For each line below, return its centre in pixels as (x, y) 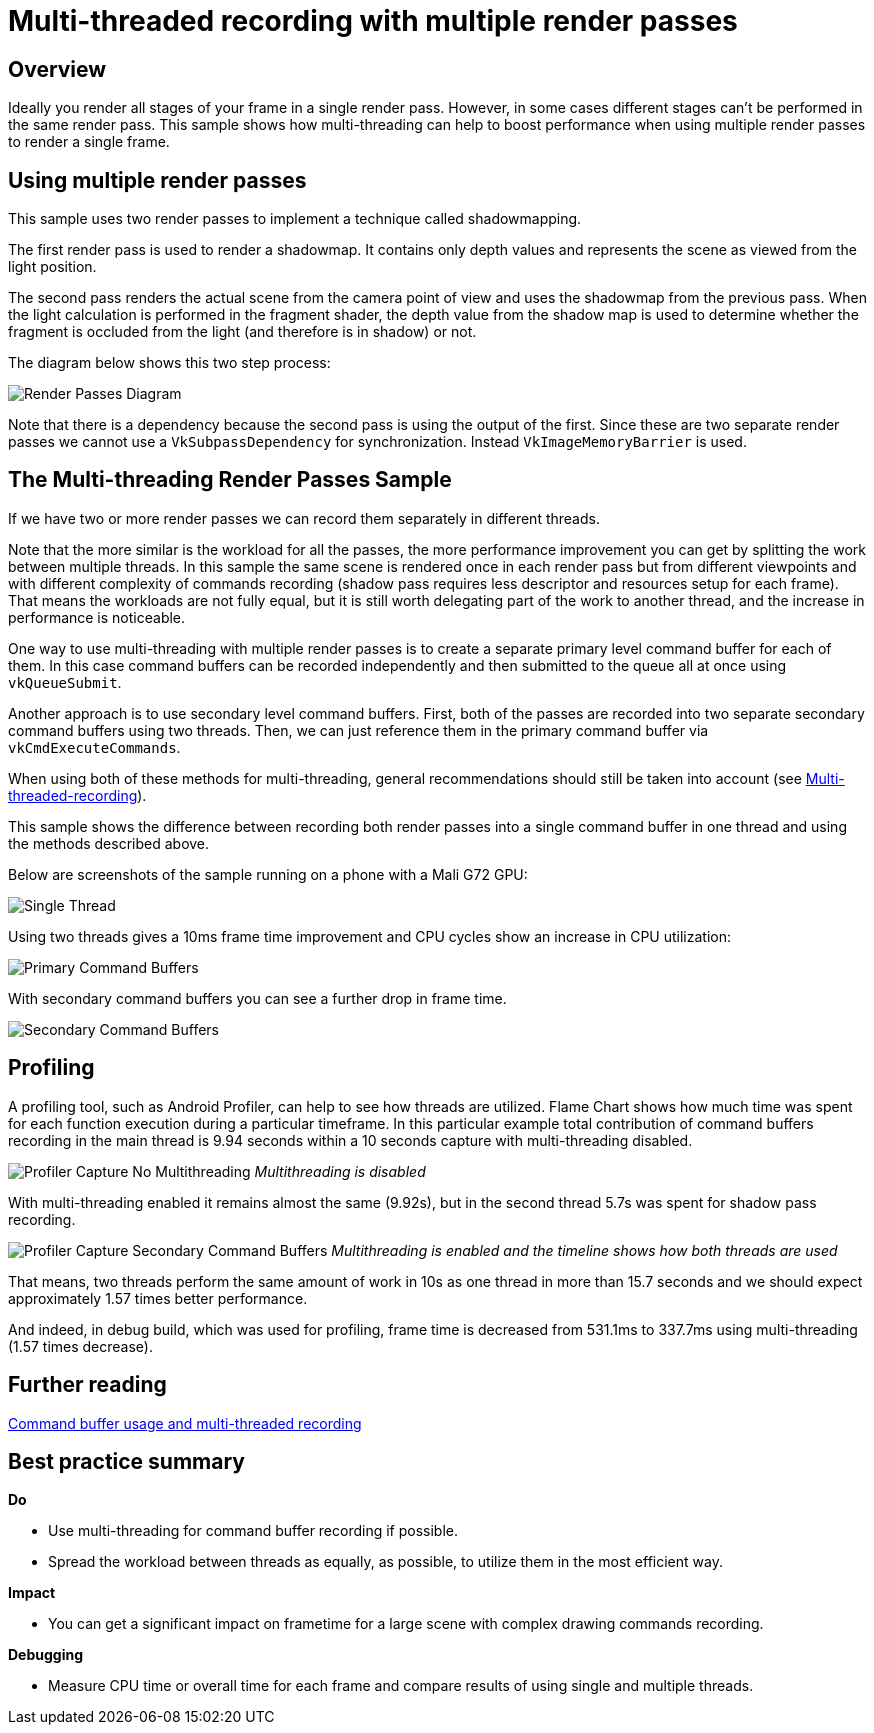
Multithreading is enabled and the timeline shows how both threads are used (584, 1250)
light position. (52, 267)
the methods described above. (109, 843)
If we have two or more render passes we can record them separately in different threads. (304, 518)
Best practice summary (126, 1461)
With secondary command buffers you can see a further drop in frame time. (257, 998)
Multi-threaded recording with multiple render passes (373, 21)
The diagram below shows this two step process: (169, 363)
